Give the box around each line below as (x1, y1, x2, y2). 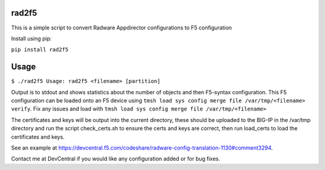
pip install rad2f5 (11, 46, 69, 53)
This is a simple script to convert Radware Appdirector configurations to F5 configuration (11, 24, 232, 31)
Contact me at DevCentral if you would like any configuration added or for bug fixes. (11, 155, 221, 162)
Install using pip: (11, 35, 52, 42)
